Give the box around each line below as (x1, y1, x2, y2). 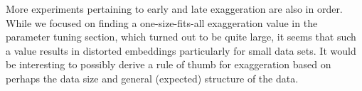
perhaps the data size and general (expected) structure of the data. (6, 70, 299, 85)
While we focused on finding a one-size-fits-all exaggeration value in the (6, 15, 318, 30)
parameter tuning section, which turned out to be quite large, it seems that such (6, 29, 356, 44)
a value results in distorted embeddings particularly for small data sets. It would (6, 43, 356, 58)
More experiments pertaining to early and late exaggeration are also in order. (6, 1, 343, 16)
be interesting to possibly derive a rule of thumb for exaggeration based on (6, 57, 331, 72)
